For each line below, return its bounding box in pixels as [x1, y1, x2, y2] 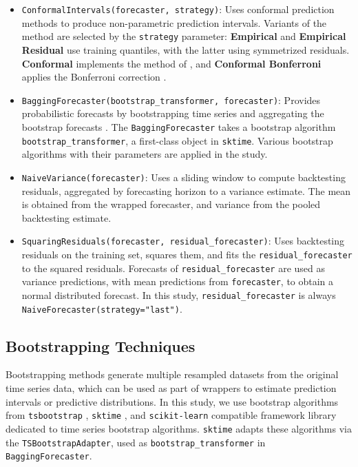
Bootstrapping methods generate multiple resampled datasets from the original [6, 367, 339, 382]
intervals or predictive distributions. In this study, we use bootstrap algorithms [6, 394, 339, 408]
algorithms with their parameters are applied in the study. [21, 147, 268, 161]
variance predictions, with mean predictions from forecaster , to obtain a [21, 274, 334, 289]
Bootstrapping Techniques [6, 335, 196, 356]
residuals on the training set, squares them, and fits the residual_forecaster [21, 247, 352, 261]
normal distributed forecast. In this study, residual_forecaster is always [21, 287, 336, 302]
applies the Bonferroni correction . [21, 70, 167, 84]
